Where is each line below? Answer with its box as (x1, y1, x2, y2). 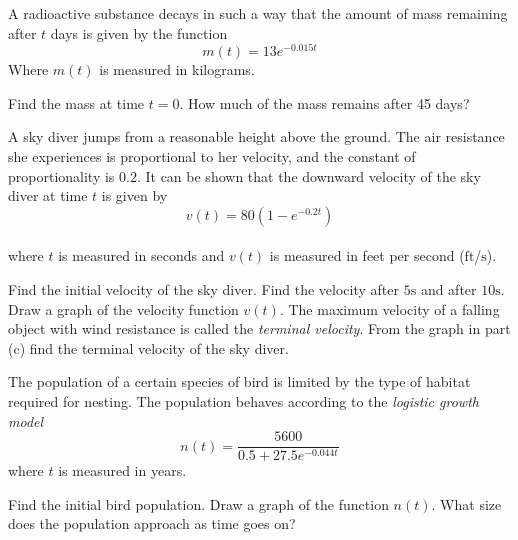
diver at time (8, 185, 88, 206)
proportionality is (8, 165, 115, 186)
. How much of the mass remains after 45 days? (179, 92, 470, 113)
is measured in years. (58, 460, 187, 481)
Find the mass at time (8, 92, 145, 113)
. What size (431, 493, 502, 514)
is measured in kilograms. (99, 59, 255, 80)
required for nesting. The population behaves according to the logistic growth (8, 390, 479, 411)
